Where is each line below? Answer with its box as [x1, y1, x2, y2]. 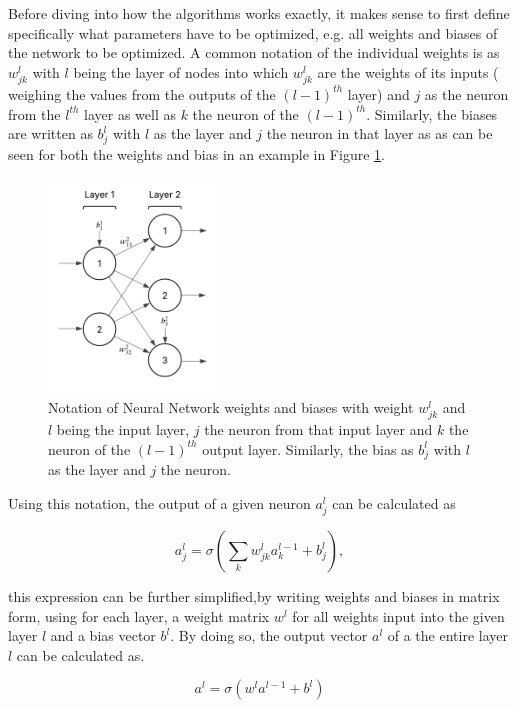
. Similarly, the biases [366, 103, 498, 124]
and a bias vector [50, 625, 156, 646]
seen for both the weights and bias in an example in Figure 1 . [8, 143, 385, 164]
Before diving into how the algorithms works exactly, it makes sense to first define [8, 3, 510, 23]
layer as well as [84, 103, 176, 124]
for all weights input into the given [292, 605, 505, 626]
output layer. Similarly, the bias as [202, 438, 414, 459]
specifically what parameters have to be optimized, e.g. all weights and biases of [8, 22, 498, 43]
